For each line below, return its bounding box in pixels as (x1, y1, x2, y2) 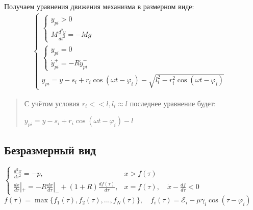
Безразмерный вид (4, 142, 96, 157)
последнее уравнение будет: (130, 98, 216, 108)
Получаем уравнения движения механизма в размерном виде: (4, 1, 194, 11)
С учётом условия (24, 98, 80, 108)
